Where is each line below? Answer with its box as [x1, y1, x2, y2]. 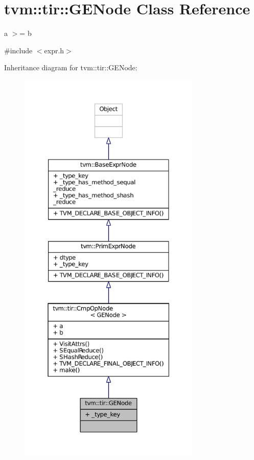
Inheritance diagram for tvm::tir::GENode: [4, 62, 137, 73]
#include [4, 45, 33, 55]
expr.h [44, 45, 64, 55]
